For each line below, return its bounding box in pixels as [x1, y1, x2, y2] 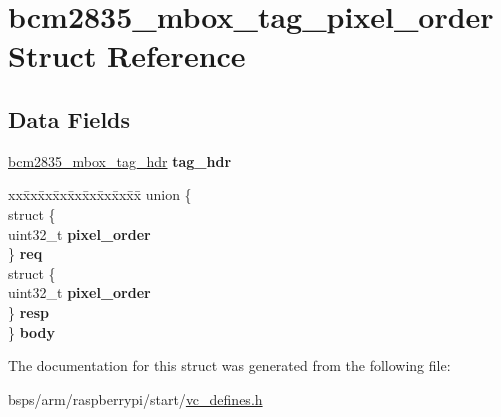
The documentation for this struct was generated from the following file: [8, 355, 451, 376]
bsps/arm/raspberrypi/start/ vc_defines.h [8, 388, 263, 409]
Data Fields [8, 103, 131, 134]
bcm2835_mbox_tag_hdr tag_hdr [8, 150, 232, 171]
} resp [8, 301, 49, 322]
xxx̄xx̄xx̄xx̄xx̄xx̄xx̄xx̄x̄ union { [8, 184, 192, 205]
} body [8, 321, 56, 342]
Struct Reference [8, 35, 246, 76]
